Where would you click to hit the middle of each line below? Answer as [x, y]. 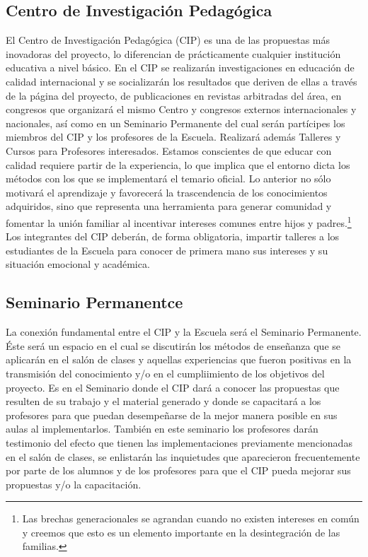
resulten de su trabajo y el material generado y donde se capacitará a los [163, 401]
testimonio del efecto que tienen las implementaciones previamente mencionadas [179, 442]
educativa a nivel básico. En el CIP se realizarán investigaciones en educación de [180, 68]
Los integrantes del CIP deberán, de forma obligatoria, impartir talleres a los [173, 236]
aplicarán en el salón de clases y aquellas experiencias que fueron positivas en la [179, 359]
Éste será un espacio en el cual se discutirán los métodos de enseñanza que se [173, 345]
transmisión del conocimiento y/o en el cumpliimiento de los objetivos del [165, 373]
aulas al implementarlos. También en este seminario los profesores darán [162, 429]
